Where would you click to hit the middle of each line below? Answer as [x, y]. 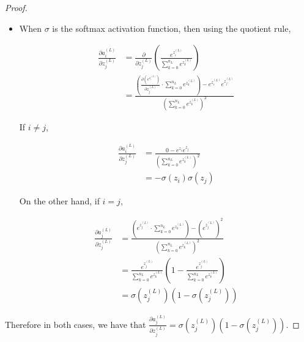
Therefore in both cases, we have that [76, 324]
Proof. [16, 7]
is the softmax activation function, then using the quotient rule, [172, 28]
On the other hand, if [59, 201]
